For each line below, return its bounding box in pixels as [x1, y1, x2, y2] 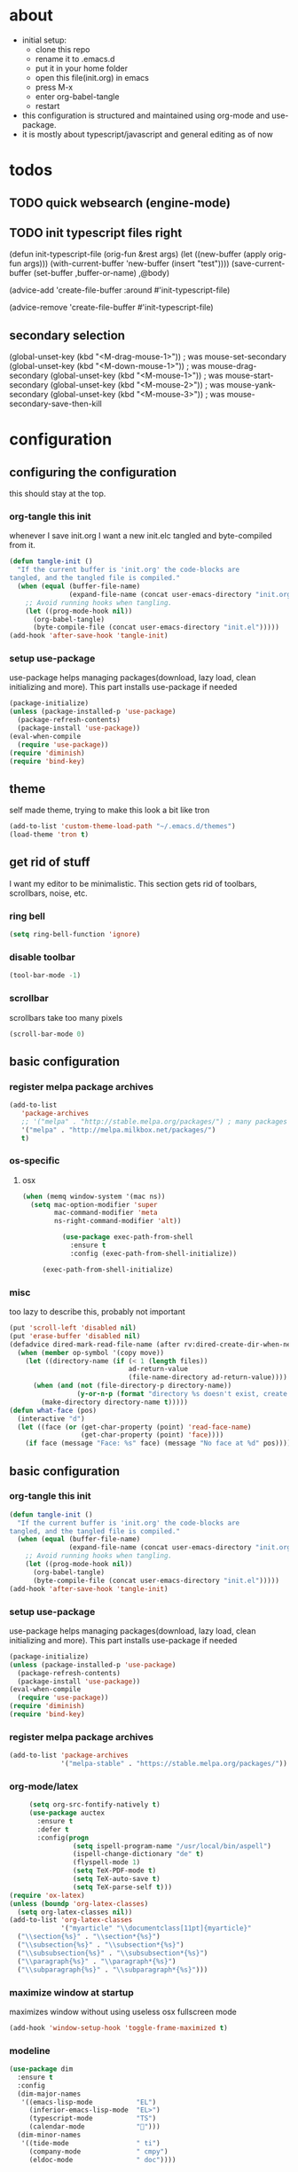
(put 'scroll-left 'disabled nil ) [9, 1323, 137, 1333]
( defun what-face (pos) [9, 1406, 98, 1415]
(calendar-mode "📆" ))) [28, 2122, 161, 2131]
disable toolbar [9, 951, 75, 963]
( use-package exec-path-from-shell [61, 1233, 193, 1242]
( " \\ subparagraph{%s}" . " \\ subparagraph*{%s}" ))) [17, 1965, 208, 1974]
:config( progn [36, 1833, 90, 1842]
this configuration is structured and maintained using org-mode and [21, 110, 271, 121]
